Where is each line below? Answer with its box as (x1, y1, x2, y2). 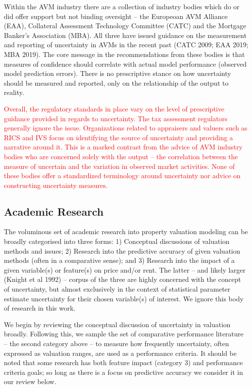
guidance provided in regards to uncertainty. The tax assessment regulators (4, 113, 228, 123)
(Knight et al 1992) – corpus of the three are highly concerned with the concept (4, 274, 241, 284)
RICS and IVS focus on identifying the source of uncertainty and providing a (4, 132, 233, 142)
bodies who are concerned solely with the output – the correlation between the (4, 151, 238, 161)
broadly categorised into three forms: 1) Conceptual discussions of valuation (4, 236, 230, 246)
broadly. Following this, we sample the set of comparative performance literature (4, 329, 244, 339)
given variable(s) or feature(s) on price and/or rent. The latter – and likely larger (4, 264, 246, 275)
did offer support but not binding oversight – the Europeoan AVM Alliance (4, 11, 228, 21)
